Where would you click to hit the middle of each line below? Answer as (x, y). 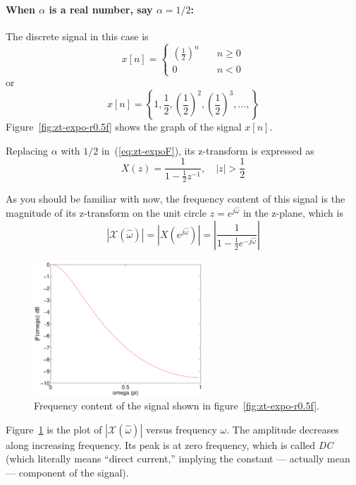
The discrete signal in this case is (77, 36)
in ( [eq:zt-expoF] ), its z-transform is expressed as (208, 150)
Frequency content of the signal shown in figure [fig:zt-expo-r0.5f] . (177, 406)
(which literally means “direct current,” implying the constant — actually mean (178, 459)
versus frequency (181, 429)
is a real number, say (101, 9)
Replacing (27, 150)
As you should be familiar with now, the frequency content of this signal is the (176, 199)
